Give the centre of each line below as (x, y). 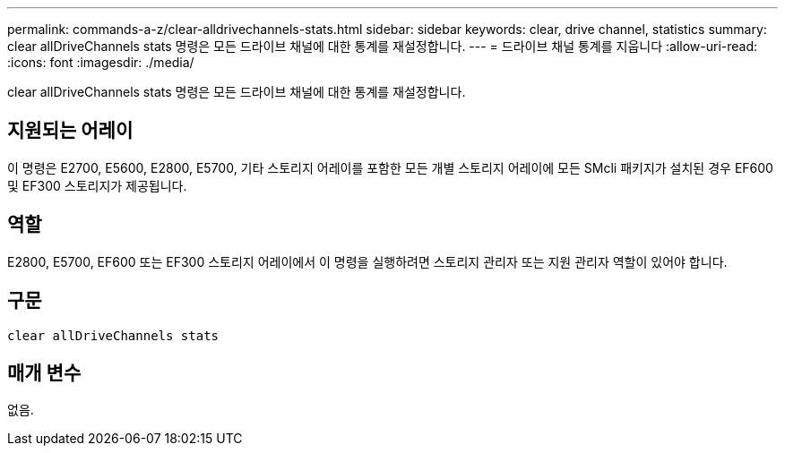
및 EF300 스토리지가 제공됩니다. (97, 185)
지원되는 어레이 (70, 131)
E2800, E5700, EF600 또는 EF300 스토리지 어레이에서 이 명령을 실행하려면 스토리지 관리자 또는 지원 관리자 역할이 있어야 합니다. (367, 261)
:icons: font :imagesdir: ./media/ (101, 62)
